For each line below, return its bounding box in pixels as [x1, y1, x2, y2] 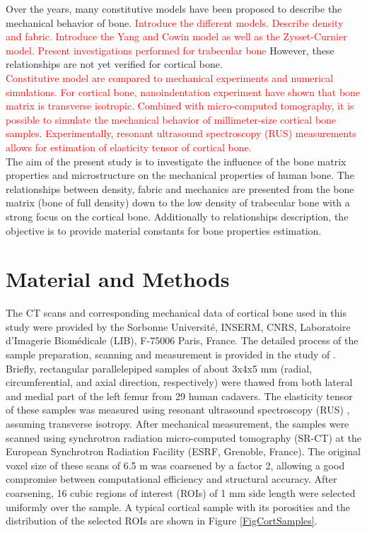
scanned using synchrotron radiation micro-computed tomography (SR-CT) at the [6, 430, 362, 445]
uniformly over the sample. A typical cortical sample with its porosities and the [6, 499, 351, 514]
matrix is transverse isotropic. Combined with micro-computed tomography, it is [6, 98, 354, 113]
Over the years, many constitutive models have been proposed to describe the [6, 1, 342, 16]
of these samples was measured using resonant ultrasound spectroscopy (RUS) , [6, 402, 350, 417]
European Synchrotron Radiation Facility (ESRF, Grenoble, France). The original [6, 444, 361, 459]
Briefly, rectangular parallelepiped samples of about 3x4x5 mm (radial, [6, 361, 313, 375]
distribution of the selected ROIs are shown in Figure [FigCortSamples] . [6, 513, 318, 528]
